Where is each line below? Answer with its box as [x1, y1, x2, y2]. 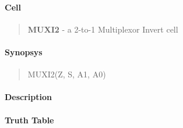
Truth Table [5, 113, 54, 126]
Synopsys [5, 45, 43, 58]
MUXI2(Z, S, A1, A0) [27, 68, 106, 80]
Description [5, 91, 52, 103]
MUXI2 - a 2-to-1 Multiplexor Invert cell [27, 23, 178, 35]
